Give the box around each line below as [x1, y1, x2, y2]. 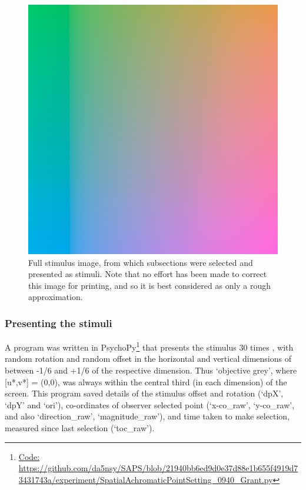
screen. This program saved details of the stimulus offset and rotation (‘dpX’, [5, 387, 284, 399]
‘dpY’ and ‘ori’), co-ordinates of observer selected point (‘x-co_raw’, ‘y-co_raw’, [5, 398, 295, 411]
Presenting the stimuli [5, 315, 112, 330]
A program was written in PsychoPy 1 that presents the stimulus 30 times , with [5, 339, 294, 353]
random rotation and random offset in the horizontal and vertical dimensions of [5, 352, 291, 365]
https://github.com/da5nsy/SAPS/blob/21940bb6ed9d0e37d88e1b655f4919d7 [18, 462, 298, 474]
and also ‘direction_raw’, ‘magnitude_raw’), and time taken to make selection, [5, 410, 290, 422]
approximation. [28, 291, 83, 303]
